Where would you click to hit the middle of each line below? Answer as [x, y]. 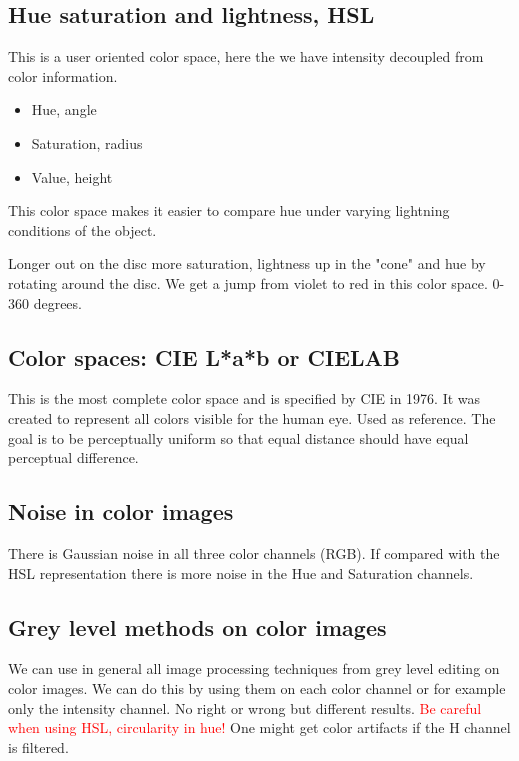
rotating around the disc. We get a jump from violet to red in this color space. [248, 282]
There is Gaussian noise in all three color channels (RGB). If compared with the [254, 552]
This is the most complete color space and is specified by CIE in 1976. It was [244, 398]
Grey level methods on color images [197, 626]
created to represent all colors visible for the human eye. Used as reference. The [252, 417]
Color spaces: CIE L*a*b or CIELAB [204, 356]
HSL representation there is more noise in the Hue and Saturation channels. [241, 572]
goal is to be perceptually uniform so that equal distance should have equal [238, 437]
